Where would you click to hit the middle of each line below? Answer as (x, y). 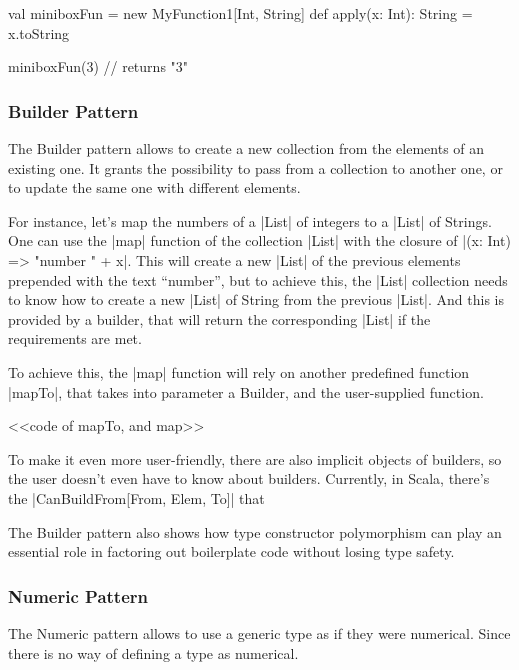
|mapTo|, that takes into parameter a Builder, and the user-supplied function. (246, 391)
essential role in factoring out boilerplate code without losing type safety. (231, 551)
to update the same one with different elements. (154, 187)
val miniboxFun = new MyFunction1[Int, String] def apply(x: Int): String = (240, 13)
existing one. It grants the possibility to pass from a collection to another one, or (255, 167)
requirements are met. (75, 338)
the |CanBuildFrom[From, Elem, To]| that (136, 497)
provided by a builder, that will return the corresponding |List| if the (219, 318)
